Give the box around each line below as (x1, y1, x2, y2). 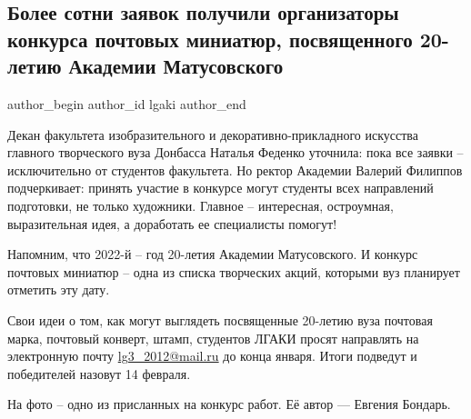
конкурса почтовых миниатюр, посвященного (7, 25, 413, 53)
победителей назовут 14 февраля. (7, 364, 191, 383)
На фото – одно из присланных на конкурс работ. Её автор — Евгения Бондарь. (7, 394, 451, 414)
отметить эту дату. (7, 280, 110, 299)
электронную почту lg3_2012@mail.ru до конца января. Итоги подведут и (7, 346, 417, 365)
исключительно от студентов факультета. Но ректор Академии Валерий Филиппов (7, 160, 463, 179)
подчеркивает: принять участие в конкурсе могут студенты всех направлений (7, 178, 434, 197)
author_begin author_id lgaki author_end (7, 94, 246, 113)
